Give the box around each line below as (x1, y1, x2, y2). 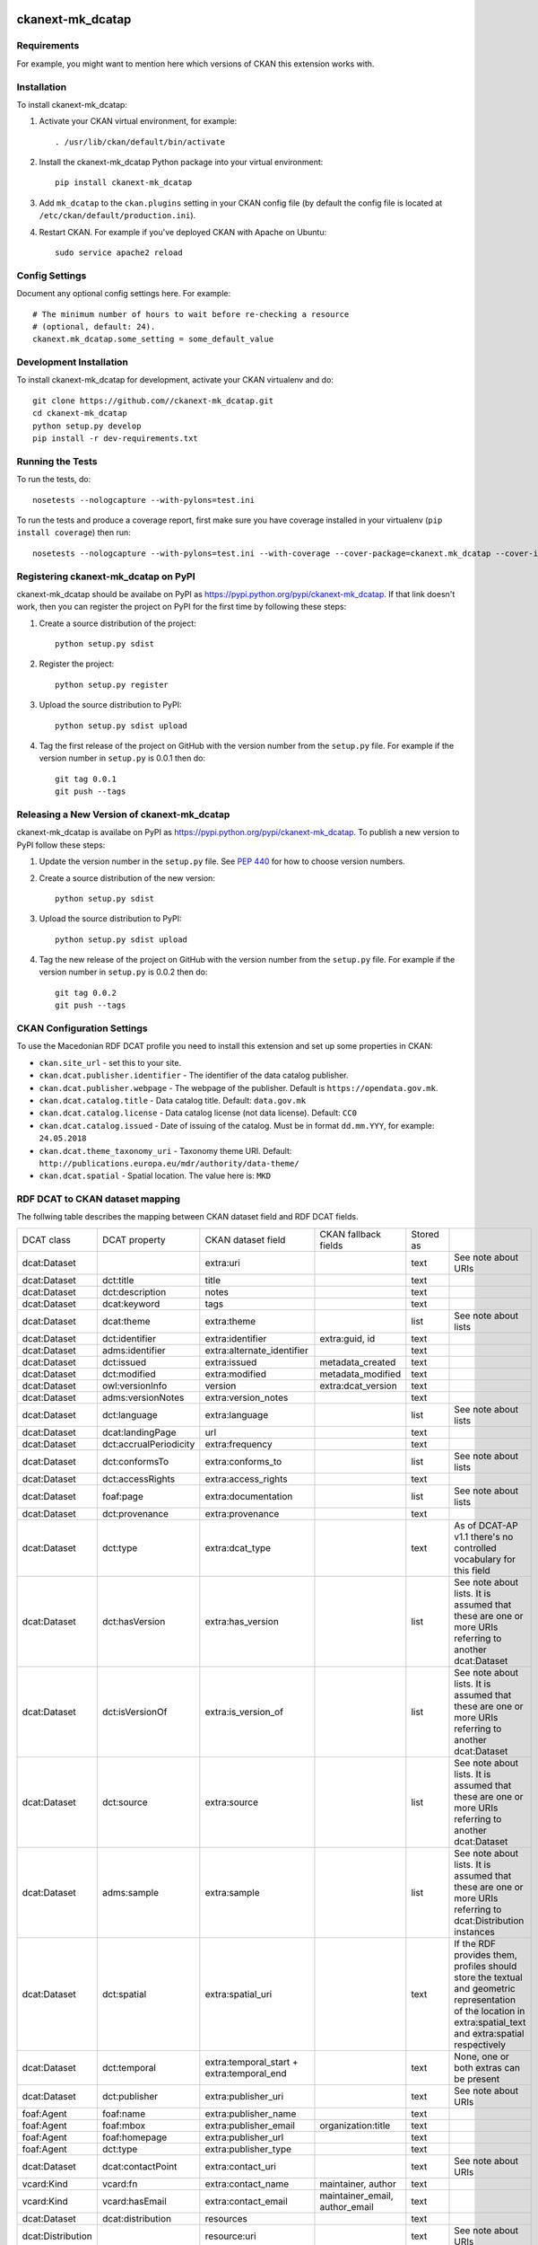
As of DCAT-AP (454, 1519, 519, 1531)
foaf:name (101, 2107, 146, 2119)
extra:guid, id (319, 1332, 376, 1344)
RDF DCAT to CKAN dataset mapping (16, 1193, 181, 1205)
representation (454, 1994, 516, 2006)
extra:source (204, 1796, 259, 1809)
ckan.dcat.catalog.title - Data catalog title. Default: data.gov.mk (39, 1095, 307, 1105)
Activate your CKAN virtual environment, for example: (39, 116, 238, 127)
